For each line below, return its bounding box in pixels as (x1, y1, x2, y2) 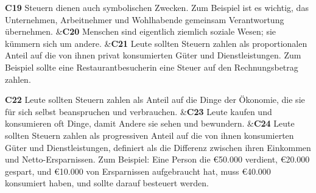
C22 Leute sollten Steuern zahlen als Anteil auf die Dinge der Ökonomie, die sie (5, 93, 305, 106)
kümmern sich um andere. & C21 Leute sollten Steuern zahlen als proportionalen (5, 37, 307, 49)
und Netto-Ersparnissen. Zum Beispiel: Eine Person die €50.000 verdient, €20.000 (5, 153, 310, 166)
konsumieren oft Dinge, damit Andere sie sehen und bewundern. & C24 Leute (5, 117, 295, 130)
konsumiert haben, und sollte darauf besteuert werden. (5, 177, 209, 189)
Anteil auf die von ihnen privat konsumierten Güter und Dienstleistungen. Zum (5, 49, 301, 61)
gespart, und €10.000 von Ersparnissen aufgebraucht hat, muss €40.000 (5, 164, 271, 177)
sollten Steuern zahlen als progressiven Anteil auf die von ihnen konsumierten (5, 128, 294, 141)
